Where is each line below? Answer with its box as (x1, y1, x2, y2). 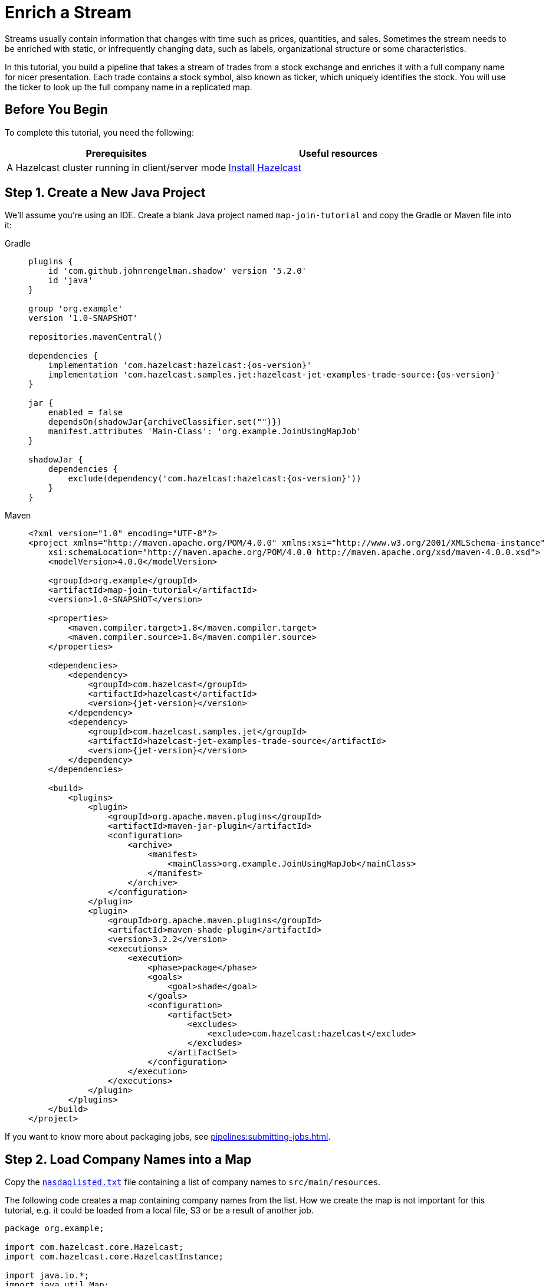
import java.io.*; (5, 1271, 90, 1281)
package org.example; (5, 1223, 104, 1233)
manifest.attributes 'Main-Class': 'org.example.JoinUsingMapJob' (48, 427, 361, 437)
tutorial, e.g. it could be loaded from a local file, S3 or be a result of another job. (5, 1205, 314, 1216)
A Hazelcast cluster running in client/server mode (6, 161, 226, 173)
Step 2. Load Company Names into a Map (5, 1152, 252, 1167)
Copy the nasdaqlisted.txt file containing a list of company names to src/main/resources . (5, 1177, 381, 1187)
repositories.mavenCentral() (28, 332, 163, 342)
